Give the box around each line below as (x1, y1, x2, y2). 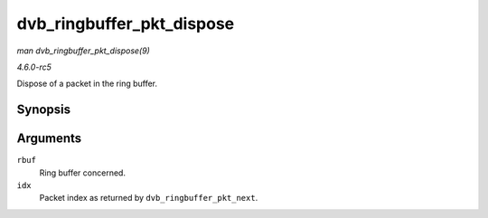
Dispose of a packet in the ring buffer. (16, 78, 158, 90)
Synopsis (16, 102, 71, 118)
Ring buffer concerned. (39, 167, 127, 178)
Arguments (16, 131, 82, 147)
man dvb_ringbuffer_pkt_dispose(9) (16, 45, 151, 56)
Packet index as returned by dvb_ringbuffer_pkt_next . (39, 193, 258, 204)
